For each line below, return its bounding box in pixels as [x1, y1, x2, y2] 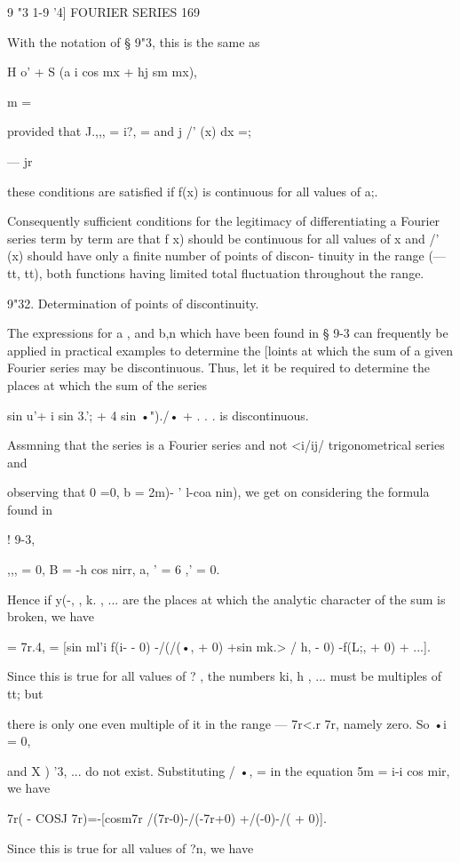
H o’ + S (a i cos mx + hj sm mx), [7, 62, 198, 81]
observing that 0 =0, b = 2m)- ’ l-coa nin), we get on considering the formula [7, 483, 430, 501]
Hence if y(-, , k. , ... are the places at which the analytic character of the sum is [7, 589, 446, 608]
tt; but [7, 684, 44, 703]
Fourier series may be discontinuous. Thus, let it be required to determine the [7, 358, 431, 377]
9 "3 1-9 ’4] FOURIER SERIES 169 [7, 3, 200, 20]
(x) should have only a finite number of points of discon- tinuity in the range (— [7, 246, 446, 265]
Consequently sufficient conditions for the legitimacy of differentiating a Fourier [7, 212, 440, 230]
